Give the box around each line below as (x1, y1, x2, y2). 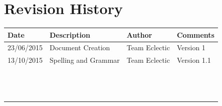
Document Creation (50, 42, 110, 53)
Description (50, 29, 91, 40)
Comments (176, 29, 214, 40)
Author (126, 29, 152, 40)
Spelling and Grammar (50, 55, 120, 65)
